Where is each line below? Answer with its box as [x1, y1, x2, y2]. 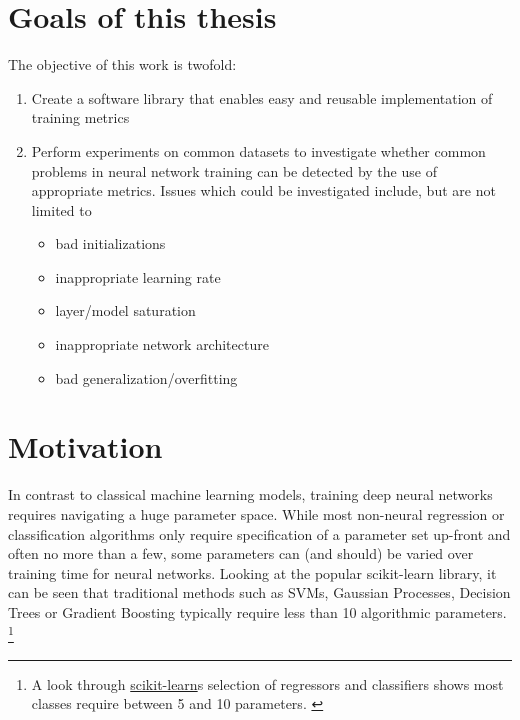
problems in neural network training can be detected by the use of [31, 160, 437, 181]
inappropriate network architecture [55, 334, 269, 355]
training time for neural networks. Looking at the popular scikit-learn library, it [8, 562, 497, 583]
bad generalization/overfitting [55, 367, 238, 388]
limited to [31, 199, 92, 220]
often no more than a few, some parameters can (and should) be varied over [8, 543, 474, 564]
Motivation [8, 426, 163, 467]
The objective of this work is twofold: [8, 54, 237, 75]
